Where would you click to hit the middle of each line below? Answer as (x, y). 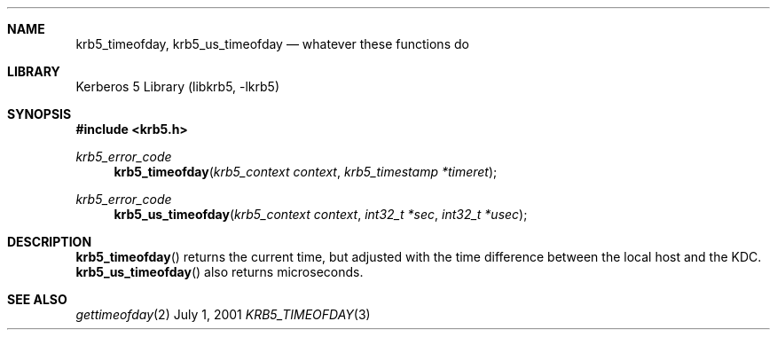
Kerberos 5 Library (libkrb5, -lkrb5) (178, 86)
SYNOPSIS (39, 114)
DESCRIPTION (50, 242)
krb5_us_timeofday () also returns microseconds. (220, 272)
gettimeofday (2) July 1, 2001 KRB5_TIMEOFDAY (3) (223, 314)
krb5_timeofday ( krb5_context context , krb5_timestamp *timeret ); (306, 172)
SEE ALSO (37, 299)
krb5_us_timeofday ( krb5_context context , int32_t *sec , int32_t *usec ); (321, 214)
